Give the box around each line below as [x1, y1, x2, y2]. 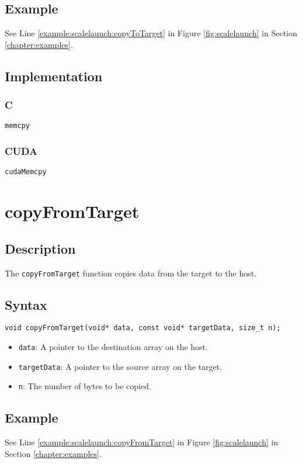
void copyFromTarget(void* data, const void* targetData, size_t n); [5, 324, 281, 333]
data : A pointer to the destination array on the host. [18, 341, 208, 353]
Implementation [5, 67, 103, 85]
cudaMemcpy [5, 168, 47, 176]
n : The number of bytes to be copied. [18, 380, 151, 392]
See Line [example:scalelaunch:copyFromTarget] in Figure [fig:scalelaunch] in [5, 436, 278, 448]
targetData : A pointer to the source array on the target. [18, 360, 223, 372]
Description [5, 239, 76, 257]
